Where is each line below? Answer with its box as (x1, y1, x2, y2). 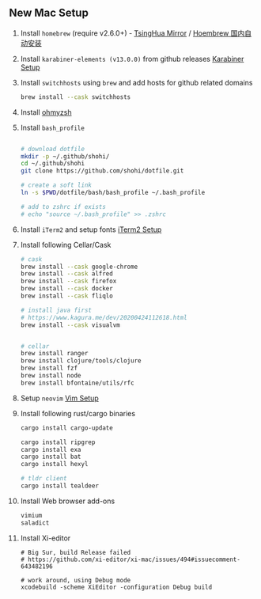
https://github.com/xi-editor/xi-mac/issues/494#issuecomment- (28, 555, 240, 563)
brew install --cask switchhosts (20, 93, 131, 101)
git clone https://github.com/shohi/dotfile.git (20, 167, 184, 175)
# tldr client (20, 475, 67, 483)
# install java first (20, 306, 92, 314)
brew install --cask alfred (20, 270, 113, 278)
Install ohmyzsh (20, 107, 72, 117)
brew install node (20, 372, 81, 380)
